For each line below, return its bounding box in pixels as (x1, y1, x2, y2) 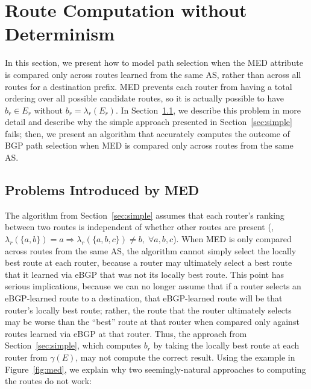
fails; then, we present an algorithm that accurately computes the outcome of (5, 127, 290, 140)
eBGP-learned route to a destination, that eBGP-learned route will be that (5, 292, 283, 304)
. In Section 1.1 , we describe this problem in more (115, 103, 301, 116)
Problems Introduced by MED (5, 181, 199, 199)
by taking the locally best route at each (153, 339, 300, 352)
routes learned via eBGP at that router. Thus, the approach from (5, 327, 247, 339)
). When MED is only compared (173, 233, 292, 245)
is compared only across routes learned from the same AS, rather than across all (5, 68, 301, 80)
